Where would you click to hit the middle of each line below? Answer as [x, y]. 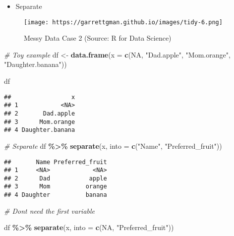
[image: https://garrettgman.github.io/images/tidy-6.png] [123, 22]
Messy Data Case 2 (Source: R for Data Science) [98, 38]
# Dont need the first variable [50, 210]
